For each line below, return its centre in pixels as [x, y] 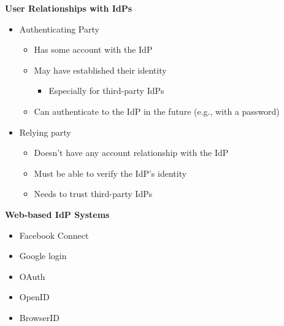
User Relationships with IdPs [69, 8]
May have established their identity [100, 70]
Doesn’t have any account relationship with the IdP [131, 153]
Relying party [45, 132]
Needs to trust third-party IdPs [93, 194]
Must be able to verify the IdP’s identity [110, 173]
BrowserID [39, 317]
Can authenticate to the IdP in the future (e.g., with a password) [157, 111]
